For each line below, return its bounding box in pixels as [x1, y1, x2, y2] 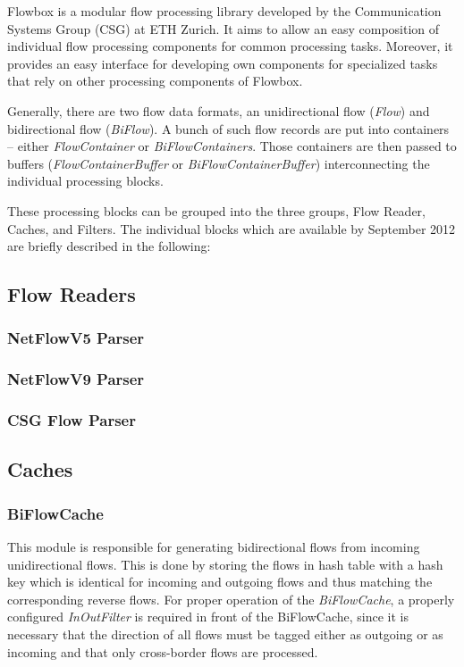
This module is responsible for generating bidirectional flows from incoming [7, 538, 420, 556]
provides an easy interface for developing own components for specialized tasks [7, 54, 438, 72]
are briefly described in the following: [7, 237, 211, 255]
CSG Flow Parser [7, 409, 136, 431]
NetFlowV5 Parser [7, 327, 145, 349]
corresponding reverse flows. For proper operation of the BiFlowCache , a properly [7, 589, 455, 608]
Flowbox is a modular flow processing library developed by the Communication [7, 2, 442, 20]
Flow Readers [7, 280, 136, 308]
